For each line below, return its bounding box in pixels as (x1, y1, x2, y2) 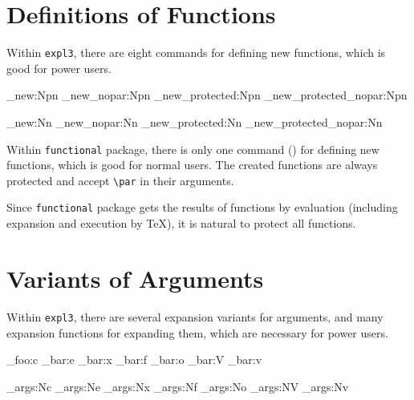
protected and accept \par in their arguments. (6, 172, 234, 188)
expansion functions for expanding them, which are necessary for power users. (6, 324, 388, 341)
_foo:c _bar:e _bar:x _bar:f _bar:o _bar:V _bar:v (6, 351, 262, 368)
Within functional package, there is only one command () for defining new (6, 140, 379, 157)
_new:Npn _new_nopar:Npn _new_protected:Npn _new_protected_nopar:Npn (6, 87, 408, 103)
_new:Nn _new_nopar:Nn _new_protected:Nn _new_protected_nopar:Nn (6, 113, 383, 130)
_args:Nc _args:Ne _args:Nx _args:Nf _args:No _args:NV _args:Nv (6, 378, 349, 394)
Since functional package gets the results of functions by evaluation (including (6, 199, 398, 216)
